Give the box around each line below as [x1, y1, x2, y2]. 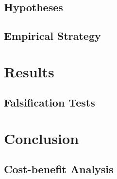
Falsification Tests [4, 95, 95, 110]
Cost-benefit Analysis [4, 161, 114, 177]
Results [4, 61, 54, 81]
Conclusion [4, 128, 79, 148]
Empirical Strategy [4, 28, 101, 43]
